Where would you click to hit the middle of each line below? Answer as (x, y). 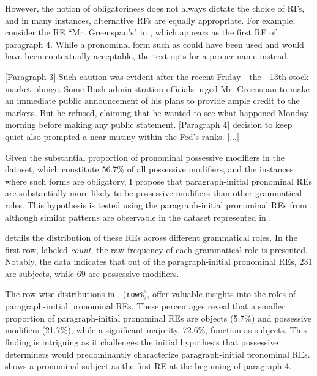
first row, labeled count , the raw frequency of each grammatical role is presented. (157, 249)
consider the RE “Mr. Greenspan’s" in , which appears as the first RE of (141, 32)
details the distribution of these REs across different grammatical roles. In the (151, 238)
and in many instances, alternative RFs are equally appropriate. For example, (150, 20)
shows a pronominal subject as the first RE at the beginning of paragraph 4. (148, 366)
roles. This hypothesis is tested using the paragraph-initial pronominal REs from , (159, 205)
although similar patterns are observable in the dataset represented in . (138, 217)
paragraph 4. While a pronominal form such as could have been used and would (155, 44)
